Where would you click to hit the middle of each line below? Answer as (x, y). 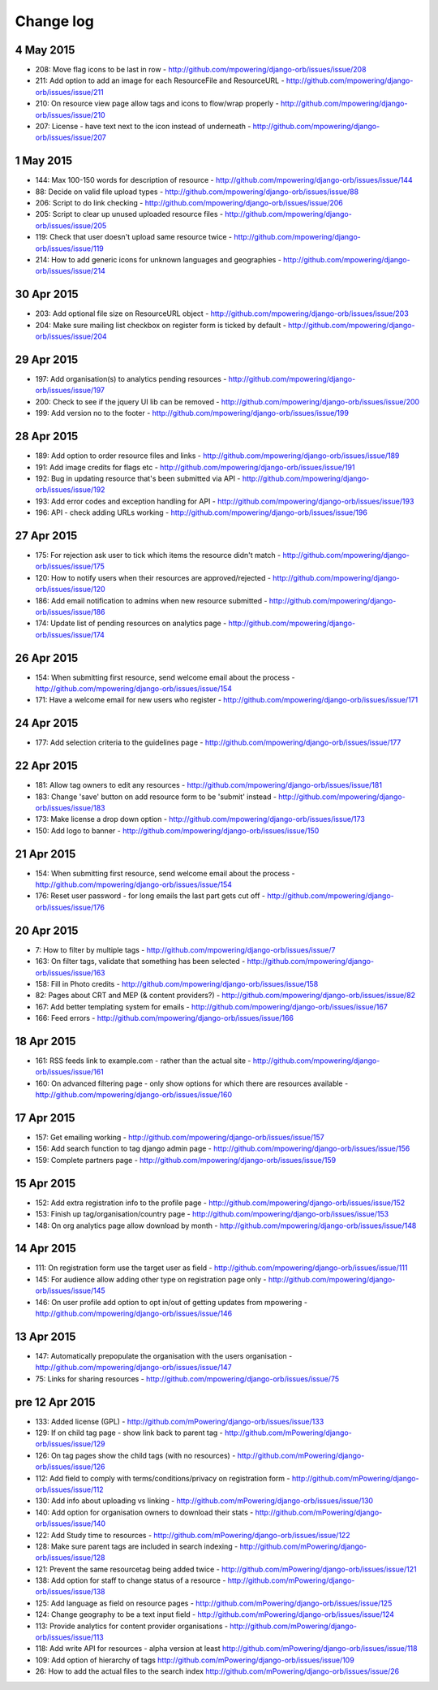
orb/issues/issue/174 (70, 634)
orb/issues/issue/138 (70, 1592)
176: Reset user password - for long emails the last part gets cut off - (150, 896)
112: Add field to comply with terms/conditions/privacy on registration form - (163, 1478)
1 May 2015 (44, 161)
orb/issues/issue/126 (70, 1467)
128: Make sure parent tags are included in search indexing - (137, 1546)
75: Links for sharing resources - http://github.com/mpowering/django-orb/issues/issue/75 (187, 1379)
